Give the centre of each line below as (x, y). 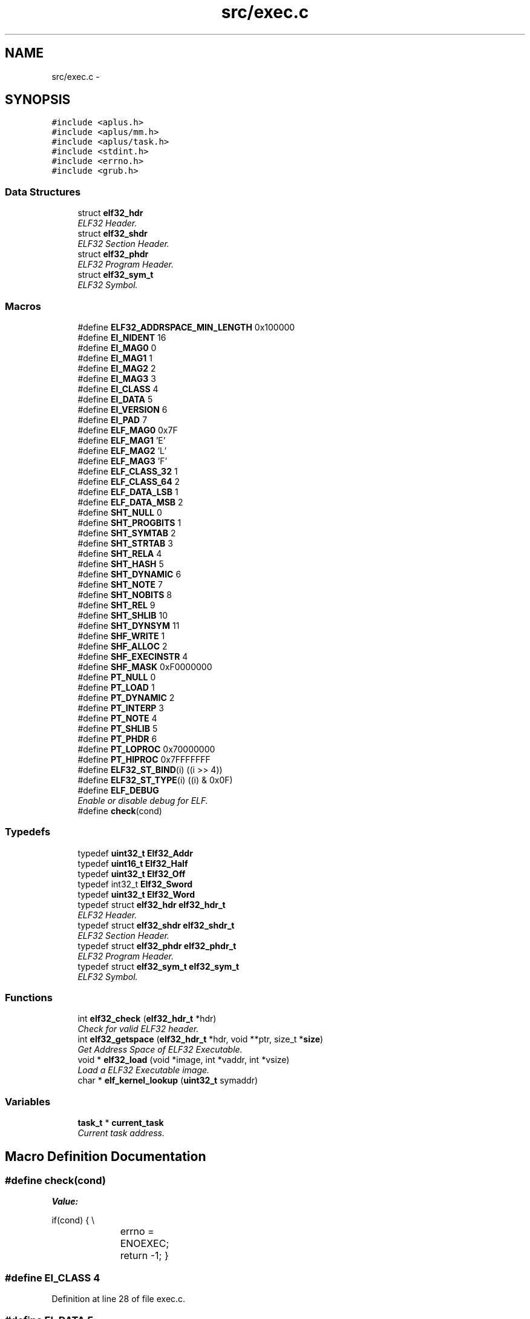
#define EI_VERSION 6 (123, 409)
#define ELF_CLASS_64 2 (129, 481)
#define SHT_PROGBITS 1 (129, 522)
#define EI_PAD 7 (113, 419)
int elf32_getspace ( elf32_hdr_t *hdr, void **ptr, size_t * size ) (201, 1039)
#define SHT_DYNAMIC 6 (129, 574)
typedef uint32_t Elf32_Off (132, 873)
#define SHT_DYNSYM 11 (129, 625)
